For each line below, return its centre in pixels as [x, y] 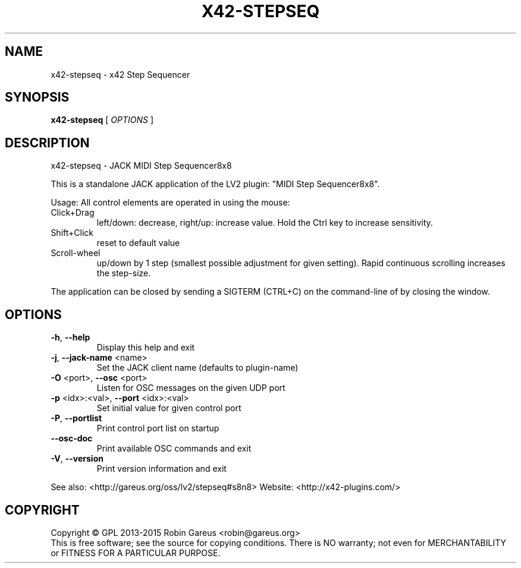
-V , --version [77, 459]
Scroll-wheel [76, 253]
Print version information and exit [161, 469]
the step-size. [124, 273]
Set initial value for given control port [169, 408]
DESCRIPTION [47, 143]
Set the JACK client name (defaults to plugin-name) [197, 368]
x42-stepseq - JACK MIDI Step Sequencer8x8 [141, 166]
